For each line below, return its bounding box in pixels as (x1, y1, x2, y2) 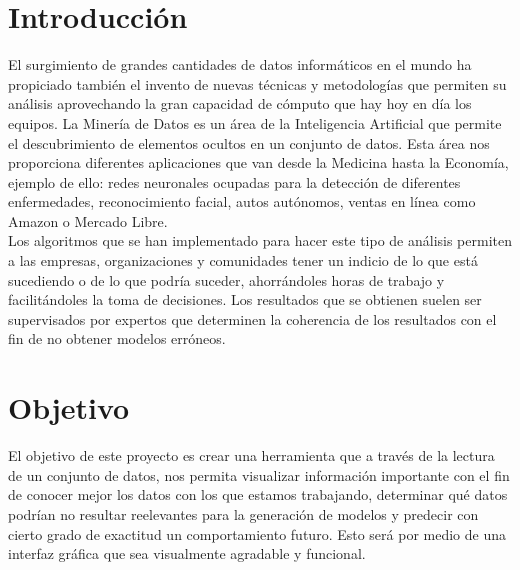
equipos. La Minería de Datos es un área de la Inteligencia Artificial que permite (8, 112, 502, 133)
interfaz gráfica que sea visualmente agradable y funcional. (8, 543, 366, 564)
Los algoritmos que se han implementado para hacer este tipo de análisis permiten (8, 230, 512, 251)
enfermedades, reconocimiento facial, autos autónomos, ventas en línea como (8, 191, 476, 212)
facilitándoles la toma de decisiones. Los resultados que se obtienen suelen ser (8, 289, 482, 310)
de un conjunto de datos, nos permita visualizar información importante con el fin (8, 464, 510, 485)
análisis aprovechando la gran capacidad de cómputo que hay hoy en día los (8, 93, 472, 114)
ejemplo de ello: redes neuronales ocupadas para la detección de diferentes (8, 171, 461, 192)
